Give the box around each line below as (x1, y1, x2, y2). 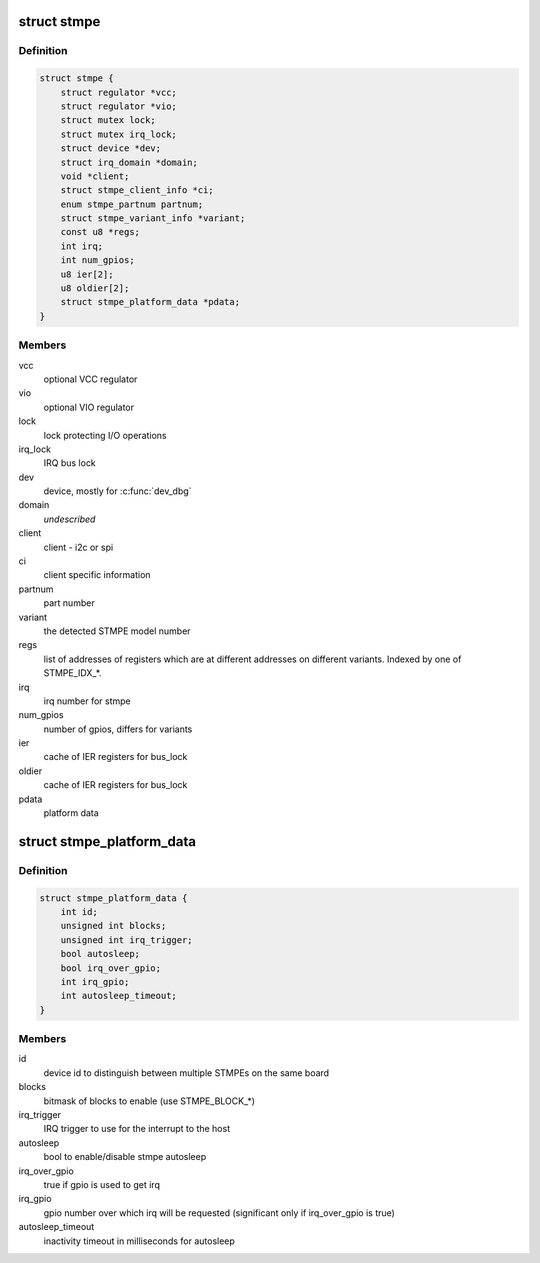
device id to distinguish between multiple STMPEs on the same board (43, 1066, 330, 1079)
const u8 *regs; (60, 226, 140, 238)
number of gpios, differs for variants (43, 723, 193, 735)
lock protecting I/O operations (43, 429, 167, 441)
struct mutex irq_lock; (60, 128, 177, 140)
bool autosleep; (60, 948, 140, 960)
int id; (60, 906, 99, 917)
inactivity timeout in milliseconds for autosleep (43, 1235, 235, 1247)
